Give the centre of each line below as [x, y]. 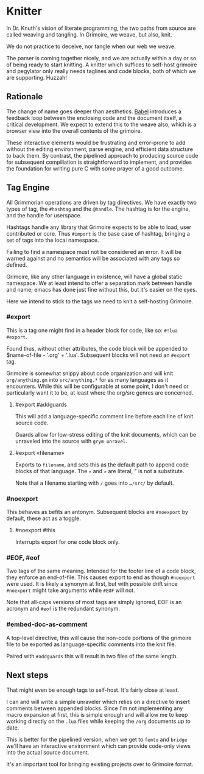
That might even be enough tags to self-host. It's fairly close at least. [93, 690]
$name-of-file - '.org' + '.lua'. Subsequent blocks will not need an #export [98, 355]
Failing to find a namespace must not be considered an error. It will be [94, 252]
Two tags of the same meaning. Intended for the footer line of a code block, [101, 571]
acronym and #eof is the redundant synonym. [63, 609]
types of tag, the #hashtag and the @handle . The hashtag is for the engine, [98, 209]
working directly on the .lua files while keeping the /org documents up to [98, 721]
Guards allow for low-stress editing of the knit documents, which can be [106, 434]
